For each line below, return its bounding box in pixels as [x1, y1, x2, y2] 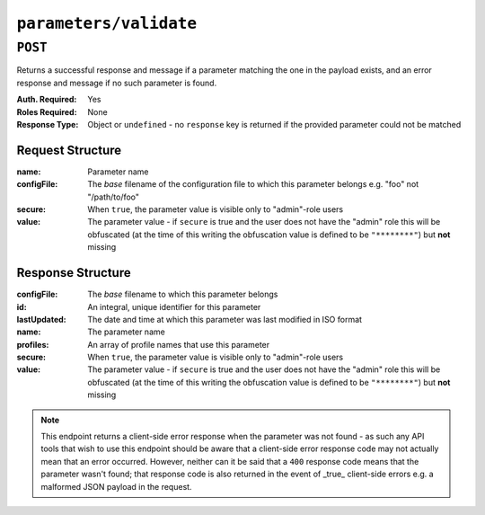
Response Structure [16, 265, 131, 280]
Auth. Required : [16, 94, 77, 105]
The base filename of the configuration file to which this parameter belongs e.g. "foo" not [87, 179, 419, 190]
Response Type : [16, 119, 79, 129]
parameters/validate [16, 13, 198, 33]
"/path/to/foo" [87, 191, 139, 202]
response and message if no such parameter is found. [16, 77, 217, 88]
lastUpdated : [16, 314, 66, 324]
